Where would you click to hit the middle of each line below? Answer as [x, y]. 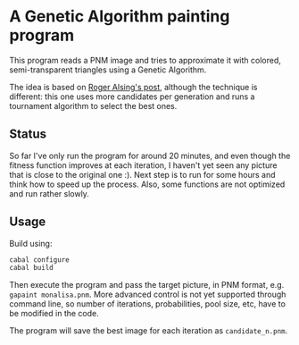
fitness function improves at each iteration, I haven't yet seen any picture [143, 165]
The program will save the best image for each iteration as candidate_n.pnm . [149, 331]
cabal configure [39, 260]
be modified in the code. [54, 314]
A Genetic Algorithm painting [120, 17]
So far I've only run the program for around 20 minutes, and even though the [150, 156]
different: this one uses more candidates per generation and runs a [132, 97]
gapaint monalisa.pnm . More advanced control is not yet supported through [148, 295]
